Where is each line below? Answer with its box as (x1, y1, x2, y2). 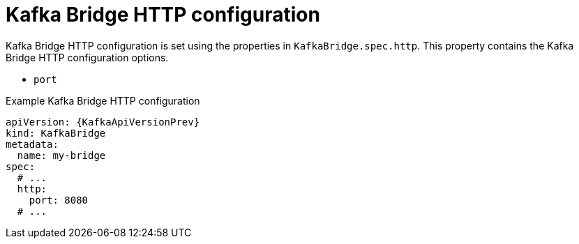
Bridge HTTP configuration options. (6, 51, 169, 63)
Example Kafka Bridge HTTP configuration (6, 94, 200, 107)
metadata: (6, 138, 59, 150)
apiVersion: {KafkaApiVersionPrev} (6, 116, 200, 128)
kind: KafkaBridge (6, 127, 106, 139)
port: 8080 (29, 194, 89, 206)
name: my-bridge (17, 149, 106, 161)
